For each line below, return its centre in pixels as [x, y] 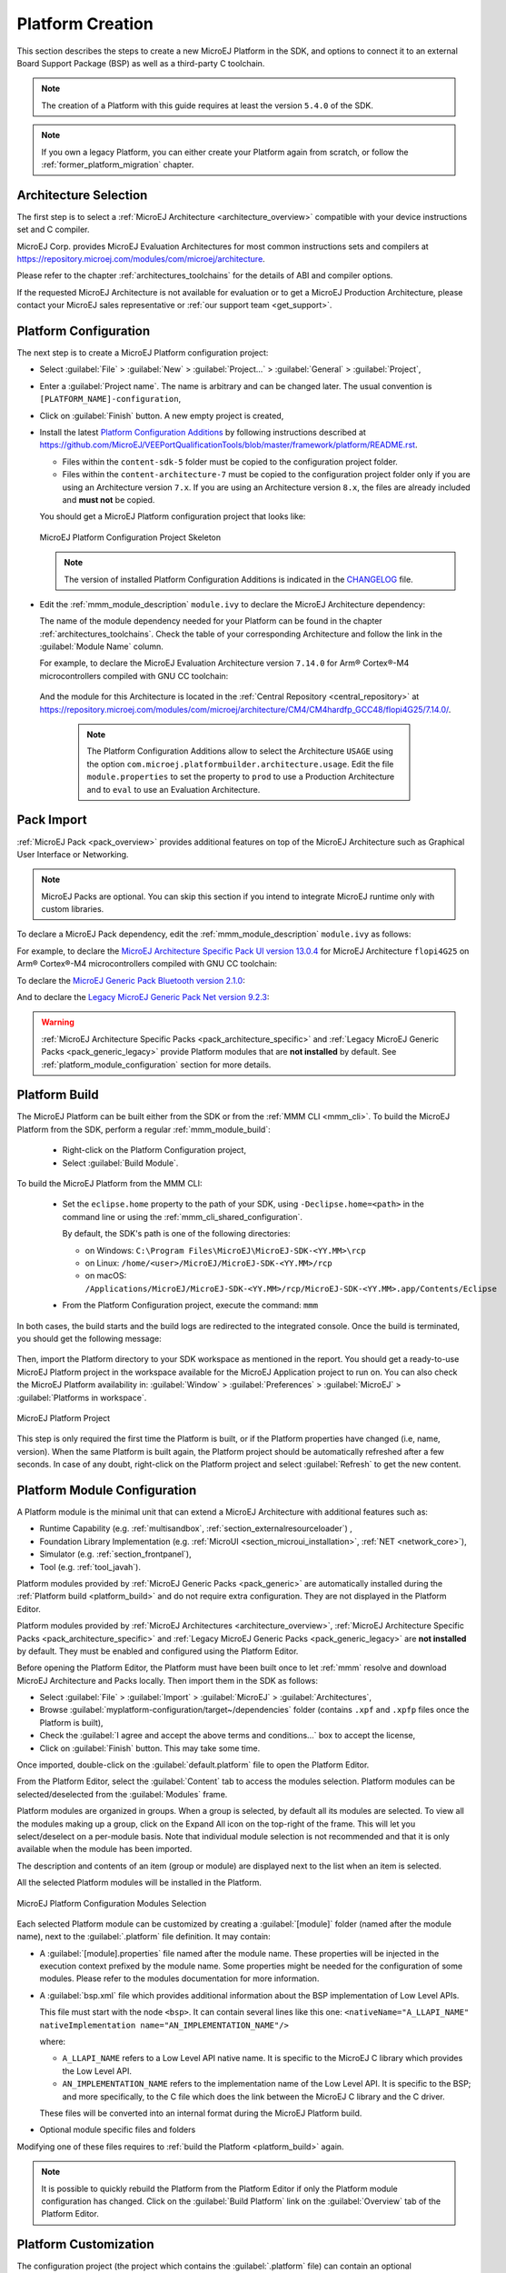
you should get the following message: [89, 1338]
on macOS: [106, 1276]
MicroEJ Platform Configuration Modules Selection [112, 1903]
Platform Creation [85, 24]
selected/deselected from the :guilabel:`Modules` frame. [122, 1794]
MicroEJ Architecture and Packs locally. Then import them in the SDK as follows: [167, 1680]
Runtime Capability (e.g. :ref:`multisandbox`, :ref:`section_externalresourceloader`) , [196, 1528]
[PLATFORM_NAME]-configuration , [110, 399]
